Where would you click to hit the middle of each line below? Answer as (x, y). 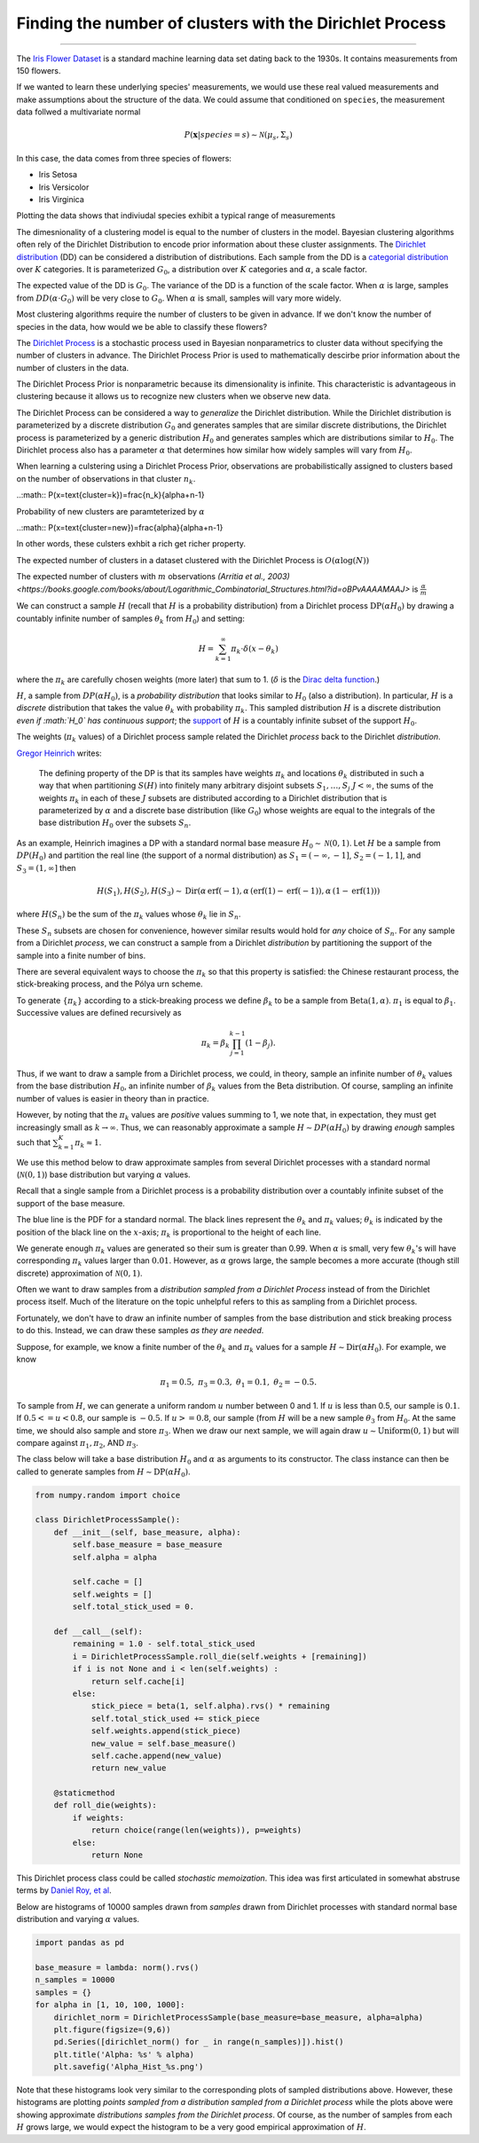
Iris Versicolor (64, 187)
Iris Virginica (61, 200)
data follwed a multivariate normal (79, 112)
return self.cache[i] (138, 1681)
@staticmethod (84, 1793)
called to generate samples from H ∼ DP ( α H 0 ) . (103, 1472)
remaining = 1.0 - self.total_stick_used (164, 1644)
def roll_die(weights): (105, 1805)
